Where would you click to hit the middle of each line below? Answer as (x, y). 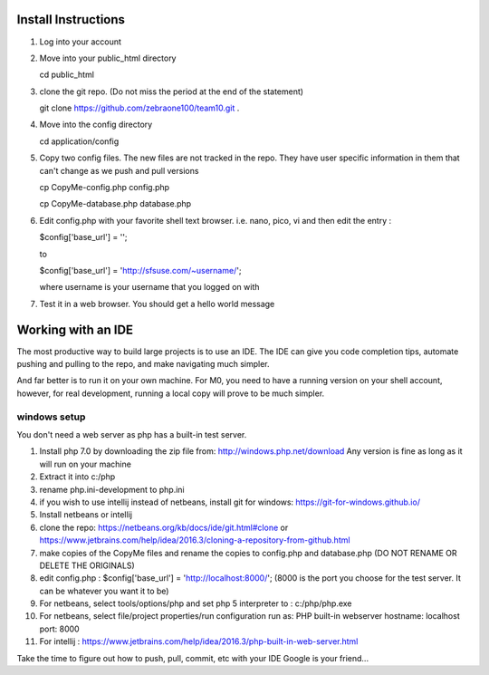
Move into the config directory (96, 125)
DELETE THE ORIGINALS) (87, 565)
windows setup (51, 417)
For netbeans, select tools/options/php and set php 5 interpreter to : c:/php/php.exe (196, 603)
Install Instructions (71, 19)
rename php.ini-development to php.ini (112, 489)
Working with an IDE (75, 329)
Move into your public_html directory (108, 58)
